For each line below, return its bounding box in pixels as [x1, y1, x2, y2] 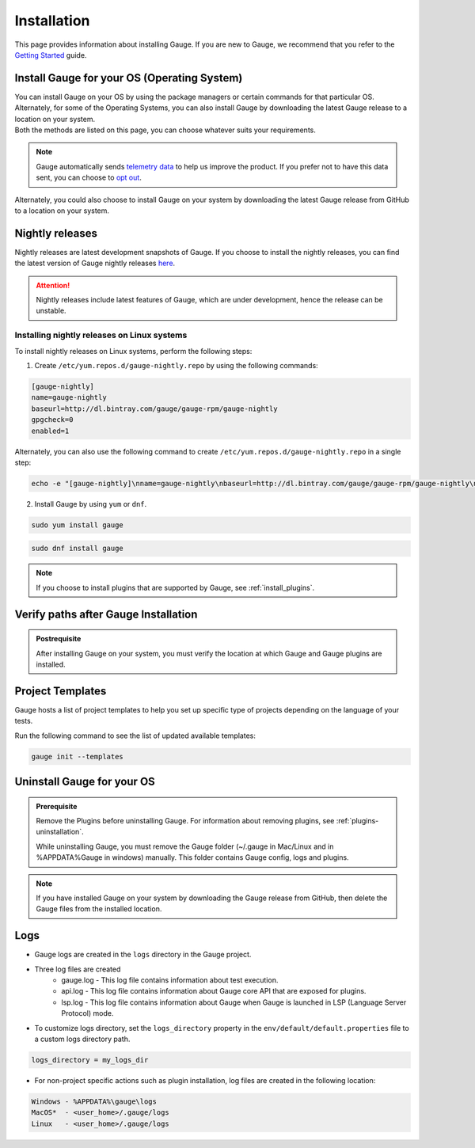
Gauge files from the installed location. [36, 904, 162, 914]
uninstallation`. [36, 827, 84, 837]
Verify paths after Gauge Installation [14, 607, 198, 621]
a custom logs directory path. [34, 1034, 131, 1044]
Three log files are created [34, 964, 121, 974]
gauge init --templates [31, 752, 124, 761]
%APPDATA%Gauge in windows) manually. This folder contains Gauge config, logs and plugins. [36, 853, 349, 862]
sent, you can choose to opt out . [36, 173, 142, 182]
